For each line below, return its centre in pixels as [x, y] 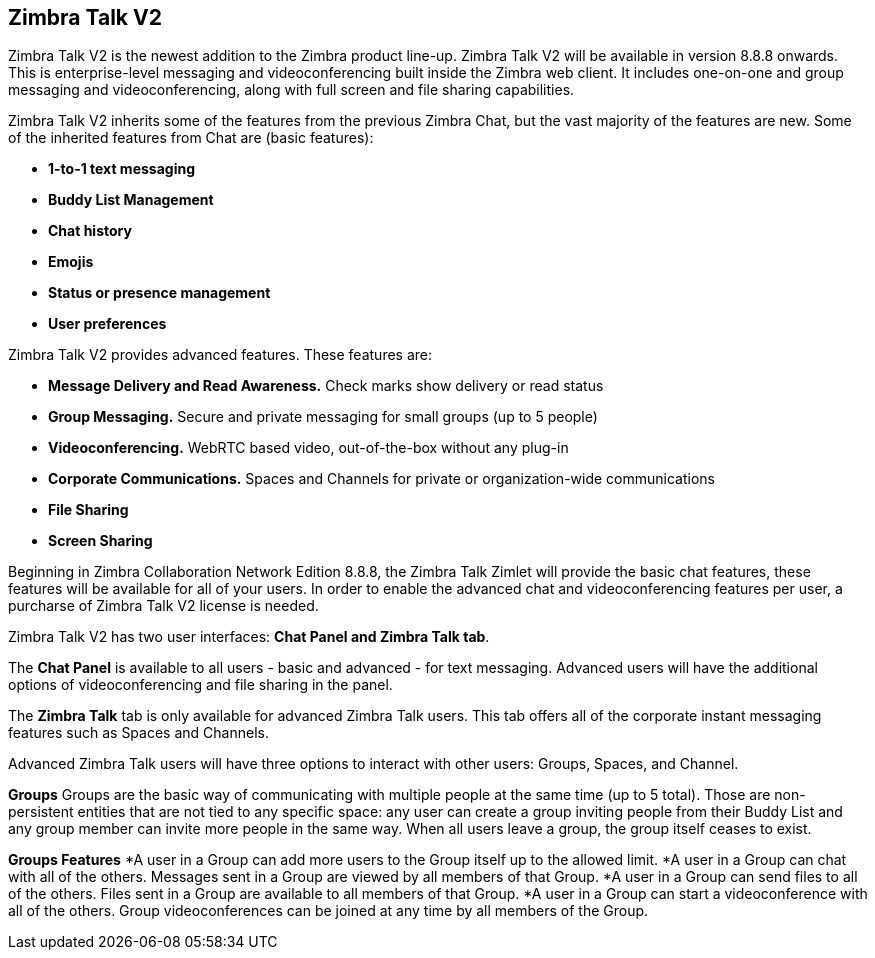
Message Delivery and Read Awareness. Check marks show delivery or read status [326, 386]
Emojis [71, 262]
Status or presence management [159, 293]
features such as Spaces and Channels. [138, 733]
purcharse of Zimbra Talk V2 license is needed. [163, 606]
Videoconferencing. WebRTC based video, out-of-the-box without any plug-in [308, 448]
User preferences [107, 324]
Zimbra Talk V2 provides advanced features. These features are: [220, 355]
